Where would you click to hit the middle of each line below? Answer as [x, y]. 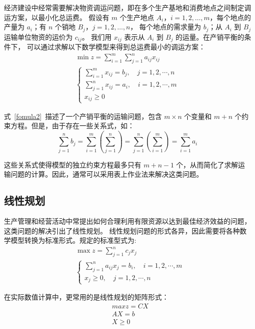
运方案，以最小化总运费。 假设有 [57, 17]
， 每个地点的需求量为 [166, 27]
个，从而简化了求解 [207, 164]
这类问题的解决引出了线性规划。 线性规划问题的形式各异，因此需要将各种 [122, 230]
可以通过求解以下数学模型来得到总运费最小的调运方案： [116, 47]
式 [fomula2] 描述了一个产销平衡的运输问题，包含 [83, 116]
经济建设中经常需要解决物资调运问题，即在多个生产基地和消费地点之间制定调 [127, 7]
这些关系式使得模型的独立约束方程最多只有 [73, 164]
